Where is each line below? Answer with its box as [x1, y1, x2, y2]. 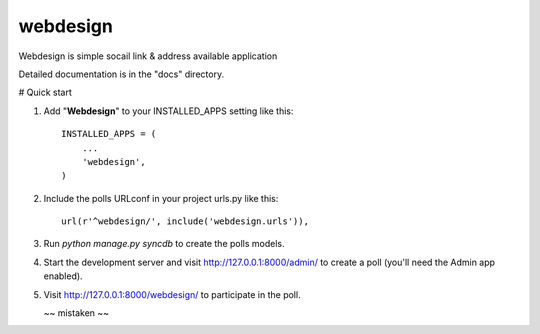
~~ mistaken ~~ [43, 307, 110, 319]
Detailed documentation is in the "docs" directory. [18, 68, 225, 80]
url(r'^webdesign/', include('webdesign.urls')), [61, 216, 310, 227]
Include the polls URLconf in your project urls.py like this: [43, 192, 279, 204]
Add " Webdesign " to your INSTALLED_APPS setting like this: [43, 105, 294, 117]
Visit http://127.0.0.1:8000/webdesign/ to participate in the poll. [43, 288, 301, 300]
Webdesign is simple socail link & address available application [18, 50, 278, 62]
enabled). [43, 270, 84, 282]
